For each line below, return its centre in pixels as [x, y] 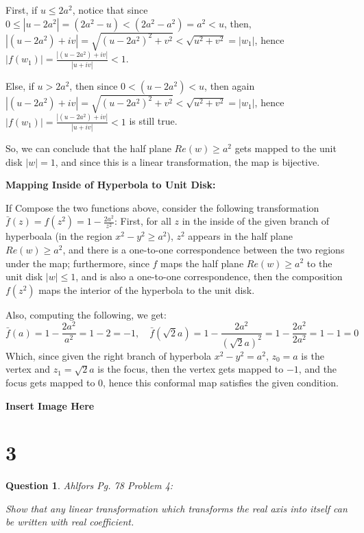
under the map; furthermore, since [77, 263]
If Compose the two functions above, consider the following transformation [162, 207]
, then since [94, 85]
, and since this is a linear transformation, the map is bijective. [187, 161]
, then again [230, 85]
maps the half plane [202, 263]
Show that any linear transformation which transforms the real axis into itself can [177, 508]
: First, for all [143, 221]
